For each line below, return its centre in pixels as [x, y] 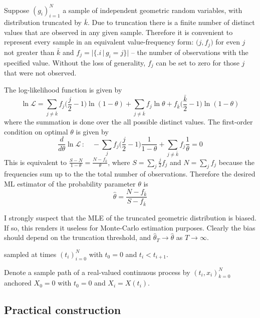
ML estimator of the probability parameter [70, 183]
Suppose [17, 10]
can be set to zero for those [198, 62]
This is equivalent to [35, 162]
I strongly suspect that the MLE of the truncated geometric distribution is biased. [130, 218]
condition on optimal [36, 131]
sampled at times [30, 254]
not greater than [29, 52]
